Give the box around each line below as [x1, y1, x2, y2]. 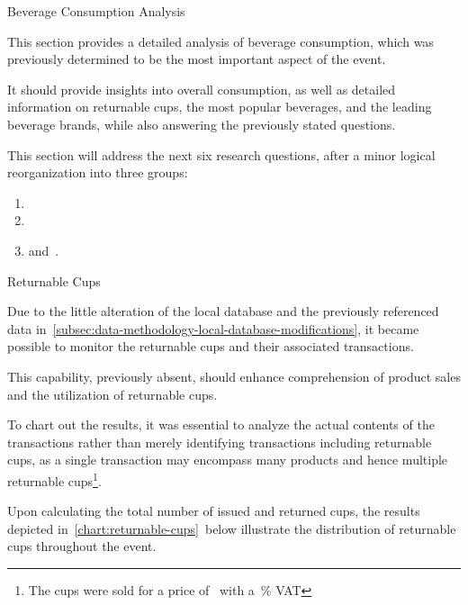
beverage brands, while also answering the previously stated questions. [7, 114, 396, 133]
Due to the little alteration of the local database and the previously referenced [7, 302, 439, 321]
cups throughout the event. [7, 537, 157, 555]
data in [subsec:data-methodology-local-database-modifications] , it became [7, 319, 419, 338]
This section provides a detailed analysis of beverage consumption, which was [7, 32, 434, 50]
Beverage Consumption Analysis [7, 2, 185, 20]
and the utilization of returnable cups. [7, 384, 218, 403]
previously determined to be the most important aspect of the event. [7, 50, 386, 68]
